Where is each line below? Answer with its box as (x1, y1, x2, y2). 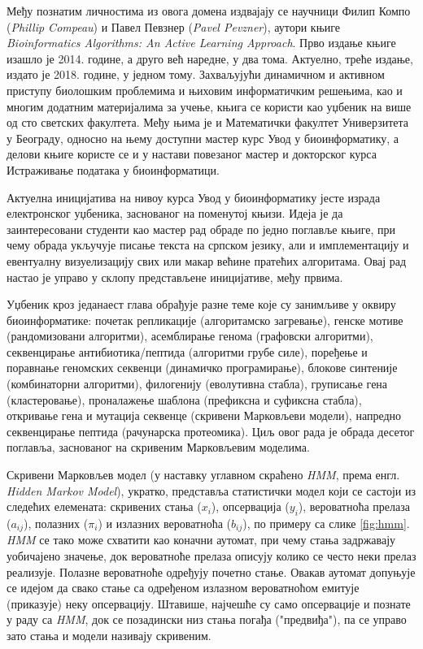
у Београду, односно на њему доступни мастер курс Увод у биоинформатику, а (7, 129, 399, 146)
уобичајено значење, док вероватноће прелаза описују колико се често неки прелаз (7, 547, 416, 565)
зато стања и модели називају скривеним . (7, 627, 211, 644)
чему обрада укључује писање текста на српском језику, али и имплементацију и (7, 236, 409, 253)
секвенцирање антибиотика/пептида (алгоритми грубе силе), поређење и (7, 343, 368, 360)
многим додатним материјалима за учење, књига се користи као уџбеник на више (7, 97, 412, 115)
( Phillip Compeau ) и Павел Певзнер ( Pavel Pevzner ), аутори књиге (7, 18, 341, 35)
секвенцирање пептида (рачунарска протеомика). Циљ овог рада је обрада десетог (7, 422, 415, 439)
